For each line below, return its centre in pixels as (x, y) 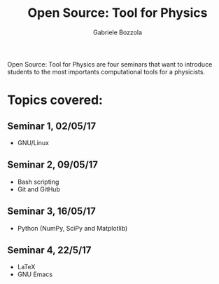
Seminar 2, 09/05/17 (53, 165)
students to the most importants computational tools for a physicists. (106, 72)
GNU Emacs (35, 274)
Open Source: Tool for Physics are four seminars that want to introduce (110, 64)
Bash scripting (38, 182)
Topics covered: (55, 100)
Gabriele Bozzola (118, 32)
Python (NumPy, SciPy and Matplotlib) (72, 228)
